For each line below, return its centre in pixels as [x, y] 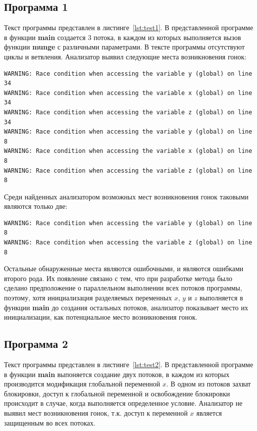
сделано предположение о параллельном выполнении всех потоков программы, [123, 288]
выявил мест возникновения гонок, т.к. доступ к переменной [96, 413]
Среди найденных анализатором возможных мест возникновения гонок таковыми [126, 196]
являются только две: [36, 206]
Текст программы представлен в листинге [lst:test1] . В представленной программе [129, 27]
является [209, 413]
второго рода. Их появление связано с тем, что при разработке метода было [118, 278]
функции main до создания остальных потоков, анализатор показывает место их [126, 307]
